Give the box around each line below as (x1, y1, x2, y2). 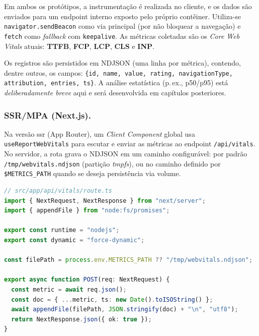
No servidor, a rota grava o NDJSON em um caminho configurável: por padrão (4, 148, 247, 159)
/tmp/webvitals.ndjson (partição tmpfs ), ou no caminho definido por (4, 158, 221, 169)
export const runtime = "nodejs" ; (4, 227, 120, 234)
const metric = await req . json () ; (11, 286, 127, 293)
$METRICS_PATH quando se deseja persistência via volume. (4, 168, 181, 179)
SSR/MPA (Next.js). (4, 108, 91, 121)
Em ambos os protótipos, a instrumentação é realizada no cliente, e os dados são (4, 1, 252, 11)
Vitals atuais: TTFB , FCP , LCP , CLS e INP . (4, 40, 154, 51)
